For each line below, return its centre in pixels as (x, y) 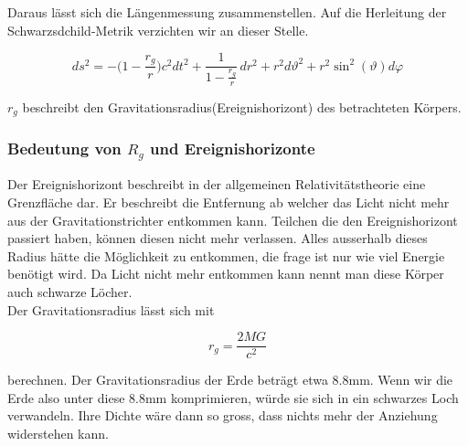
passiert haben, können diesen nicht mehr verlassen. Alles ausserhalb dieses (218, 238)
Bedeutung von (64, 149)
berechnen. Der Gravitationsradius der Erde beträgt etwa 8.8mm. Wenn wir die (230, 380)
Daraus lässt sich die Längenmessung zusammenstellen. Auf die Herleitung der (227, 12)
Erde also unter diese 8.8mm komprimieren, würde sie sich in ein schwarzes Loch (233, 397)
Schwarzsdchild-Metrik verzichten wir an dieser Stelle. (158, 30)
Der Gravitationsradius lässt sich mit (111, 309)
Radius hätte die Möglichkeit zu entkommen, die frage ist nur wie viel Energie (226, 255)
